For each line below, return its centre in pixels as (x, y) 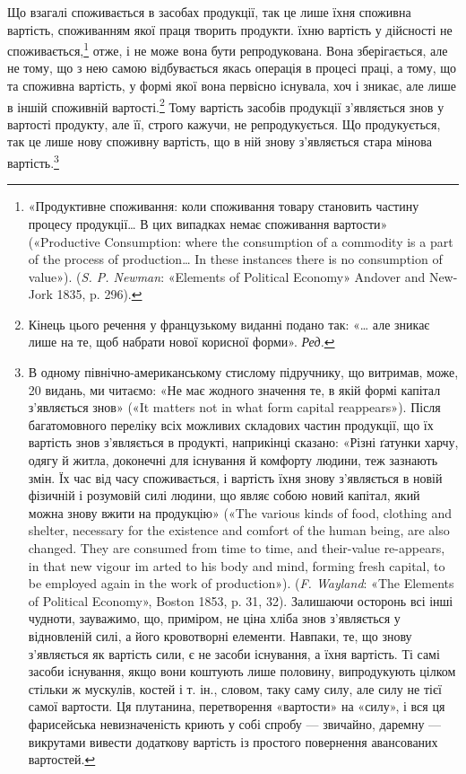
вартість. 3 (33, 161)
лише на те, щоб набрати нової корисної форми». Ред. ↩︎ (181, 342)
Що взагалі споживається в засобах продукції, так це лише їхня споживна (209, 12)
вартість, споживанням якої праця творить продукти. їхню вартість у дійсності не (230, 29)
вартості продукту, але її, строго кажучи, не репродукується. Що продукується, (224, 123)
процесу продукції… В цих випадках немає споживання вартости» (208, 223)
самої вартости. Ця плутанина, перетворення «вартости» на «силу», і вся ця (237, 706)
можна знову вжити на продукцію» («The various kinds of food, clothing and (240, 512)
